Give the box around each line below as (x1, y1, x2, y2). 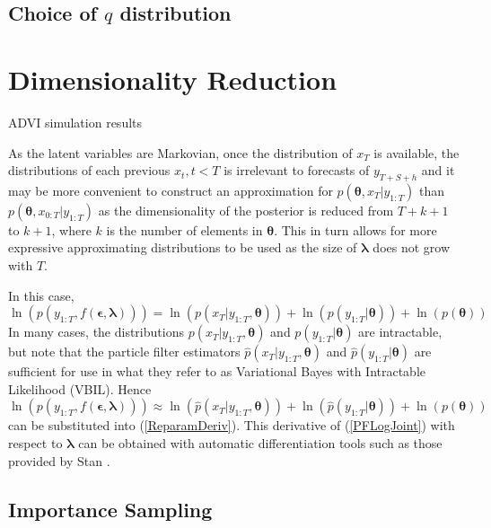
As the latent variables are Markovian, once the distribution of (8, 143, 353, 162)
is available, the (373, 143, 460, 162)
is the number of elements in (106, 220, 263, 239)
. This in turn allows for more (274, 220, 437, 239)
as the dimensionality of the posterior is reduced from (98, 200, 394, 219)
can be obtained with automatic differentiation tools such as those (78, 434, 443, 453)
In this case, (8, 286, 75, 304)
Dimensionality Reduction (8, 60, 338, 97)
